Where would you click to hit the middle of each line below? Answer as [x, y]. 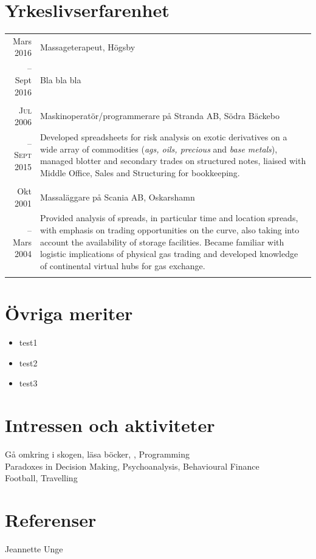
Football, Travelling [41, 478]
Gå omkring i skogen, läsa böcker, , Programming [97, 454]
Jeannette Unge [34, 549]
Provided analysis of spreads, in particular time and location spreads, [169, 218]
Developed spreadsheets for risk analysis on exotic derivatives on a [163, 137]
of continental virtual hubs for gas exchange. [122, 265]
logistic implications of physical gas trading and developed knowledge [169, 254]
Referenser [51, 520]
